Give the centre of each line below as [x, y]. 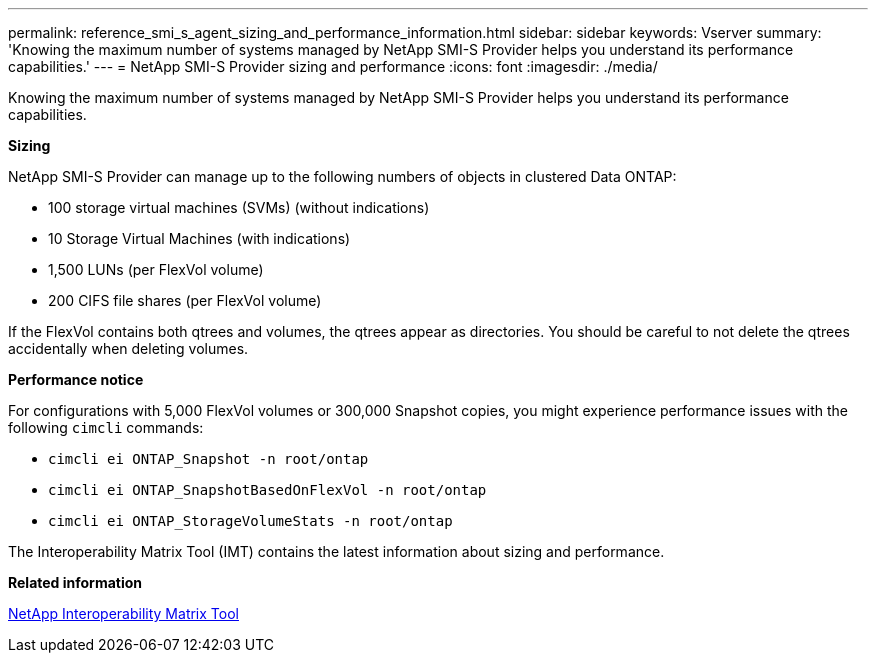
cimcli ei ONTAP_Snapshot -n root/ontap [208, 459]
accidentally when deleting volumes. [128, 348]
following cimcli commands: [106, 427]
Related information [75, 582]
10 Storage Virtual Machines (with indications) [199, 238]
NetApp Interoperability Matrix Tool [123, 613]
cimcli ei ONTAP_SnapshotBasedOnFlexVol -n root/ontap [267, 490]
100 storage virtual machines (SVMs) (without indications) [239, 207]
